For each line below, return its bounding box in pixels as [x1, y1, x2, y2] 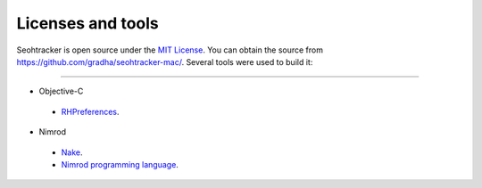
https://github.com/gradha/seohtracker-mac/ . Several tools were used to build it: [16, 56, 313, 67]
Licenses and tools [16, 13, 160, 33]
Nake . [61, 147, 83, 158]
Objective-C [38, 86, 84, 97]
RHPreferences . [61, 106, 120, 117]
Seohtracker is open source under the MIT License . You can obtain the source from [16, 45, 323, 55]
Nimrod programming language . [61, 159, 179, 169]
